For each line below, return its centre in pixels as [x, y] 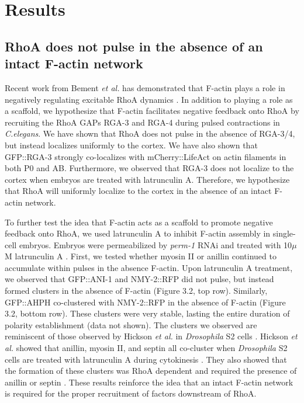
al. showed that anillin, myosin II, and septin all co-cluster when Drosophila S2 [146, 348]
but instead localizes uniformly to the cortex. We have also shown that [131, 145]
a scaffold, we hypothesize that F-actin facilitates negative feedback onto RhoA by [152, 111]
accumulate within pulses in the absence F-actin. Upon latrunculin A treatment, [149, 267]
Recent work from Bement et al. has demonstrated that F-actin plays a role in [145, 87]
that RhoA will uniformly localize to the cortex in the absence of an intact [138, 191]
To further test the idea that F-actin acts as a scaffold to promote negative [139, 222]
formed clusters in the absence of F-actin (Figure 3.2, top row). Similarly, [136, 291]
